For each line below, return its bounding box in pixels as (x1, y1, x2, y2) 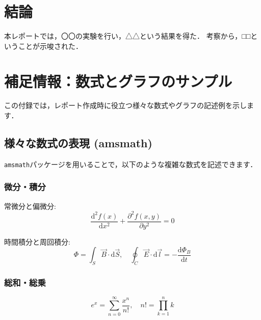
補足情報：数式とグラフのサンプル (4, 70, 232, 91)
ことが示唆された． (18, 40, 83, 51)
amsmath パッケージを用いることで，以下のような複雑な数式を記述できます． (4, 158, 257, 169)
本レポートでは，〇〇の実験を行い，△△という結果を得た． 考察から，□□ (4, 31, 251, 41)
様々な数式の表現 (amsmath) (4, 135, 152, 151)
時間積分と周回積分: (4, 236, 70, 247)
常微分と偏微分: (4, 200, 56, 211)
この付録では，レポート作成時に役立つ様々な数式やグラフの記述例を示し (4, 100, 247, 111)
